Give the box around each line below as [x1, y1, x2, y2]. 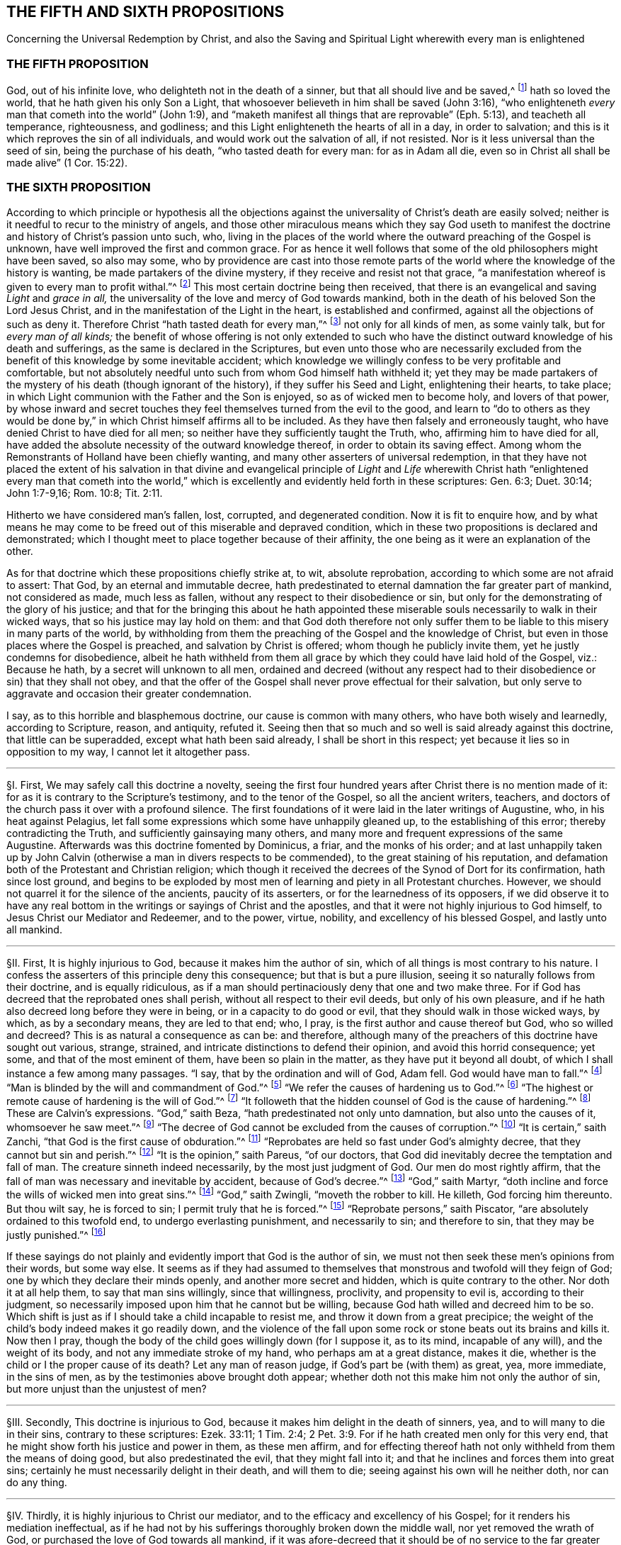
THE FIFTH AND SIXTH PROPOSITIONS [6, 3, 285, 21]
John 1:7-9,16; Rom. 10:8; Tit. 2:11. [6, 486, 163, 499]
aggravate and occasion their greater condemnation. [6, 687, 252, 700]
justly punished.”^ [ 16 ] [6, 1226, 106, 1241]
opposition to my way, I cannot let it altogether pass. [6, 745, 251, 758]
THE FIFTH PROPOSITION [6, 56, 149, 71]
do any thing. [6, 1476, 67, 1489]
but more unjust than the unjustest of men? [6, 1383, 207, 1395]
